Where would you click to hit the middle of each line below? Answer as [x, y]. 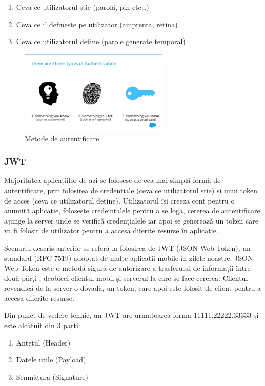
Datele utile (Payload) [51, 360]
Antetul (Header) [43, 342]
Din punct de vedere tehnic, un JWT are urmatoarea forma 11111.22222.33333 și [131, 315]
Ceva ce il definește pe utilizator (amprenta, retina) [97, 24]
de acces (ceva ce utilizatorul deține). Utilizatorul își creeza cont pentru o [119, 200]
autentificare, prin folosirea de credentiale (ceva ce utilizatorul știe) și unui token [131, 190]
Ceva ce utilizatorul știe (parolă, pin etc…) [83, 7]
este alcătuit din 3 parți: [42, 325]
